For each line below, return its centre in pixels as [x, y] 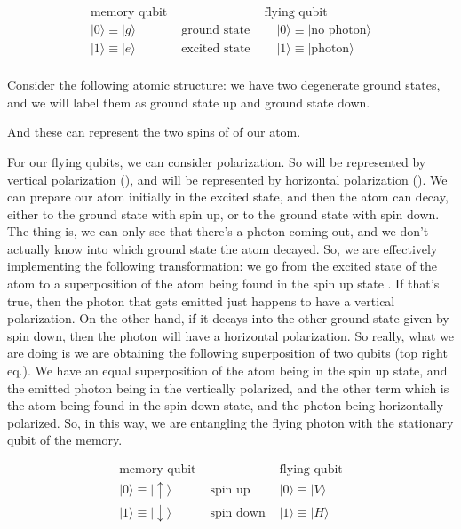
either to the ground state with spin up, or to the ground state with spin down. [223, 213]
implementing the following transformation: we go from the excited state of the [223, 266]
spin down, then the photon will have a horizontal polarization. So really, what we [231, 335]
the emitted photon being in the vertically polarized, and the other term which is [228, 387]
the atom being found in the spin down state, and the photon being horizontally [226, 405]
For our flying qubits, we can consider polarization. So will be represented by [217, 161]
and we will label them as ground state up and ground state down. [189, 102]
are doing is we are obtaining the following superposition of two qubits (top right [227, 353]
